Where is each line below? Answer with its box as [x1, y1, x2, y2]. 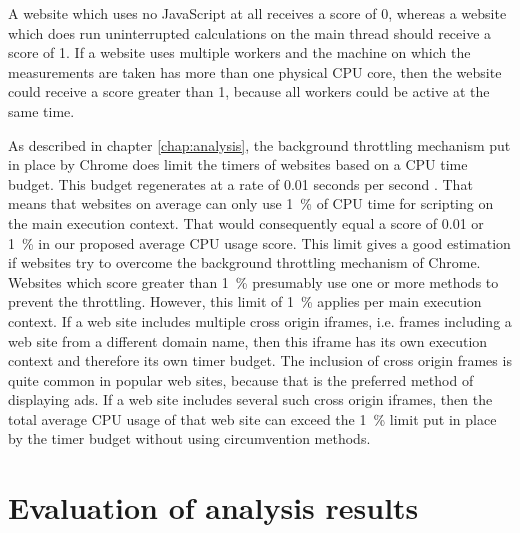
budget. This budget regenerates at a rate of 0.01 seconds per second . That [8, 173, 473, 194]
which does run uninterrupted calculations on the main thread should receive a [8, 22, 492, 43]
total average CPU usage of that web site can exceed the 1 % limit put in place [8, 408, 497, 429]
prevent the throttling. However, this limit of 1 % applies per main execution [8, 291, 482, 312]
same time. [8, 100, 75, 121]
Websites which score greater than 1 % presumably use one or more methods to [8, 271, 499, 292]
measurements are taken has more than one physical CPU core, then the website [8, 61, 502, 82]
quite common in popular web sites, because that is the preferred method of [8, 369, 474, 390]
